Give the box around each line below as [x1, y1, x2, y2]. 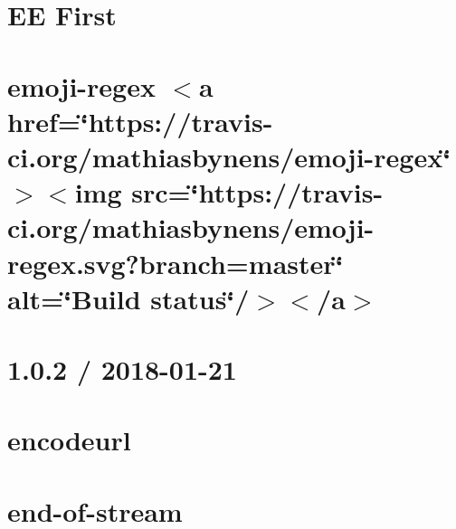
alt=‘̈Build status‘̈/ [7, 279, 250, 316]
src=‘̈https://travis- [131, 174, 384, 211]
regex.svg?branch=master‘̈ [7, 244, 344, 281]
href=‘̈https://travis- [7, 102, 273, 139]
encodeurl [7, 421, 131, 458]
